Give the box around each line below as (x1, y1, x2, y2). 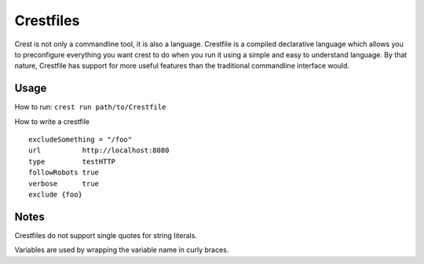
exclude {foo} (28, 189, 82, 199)
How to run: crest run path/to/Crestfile (14, 102, 166, 112)
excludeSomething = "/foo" (28, 135, 133, 145)
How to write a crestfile (14, 116, 90, 126)
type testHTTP (28, 157, 116, 166)
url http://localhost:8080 (28, 146, 170, 155)
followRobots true (28, 168, 100, 177)
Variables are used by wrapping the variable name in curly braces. (14, 245, 229, 255)
